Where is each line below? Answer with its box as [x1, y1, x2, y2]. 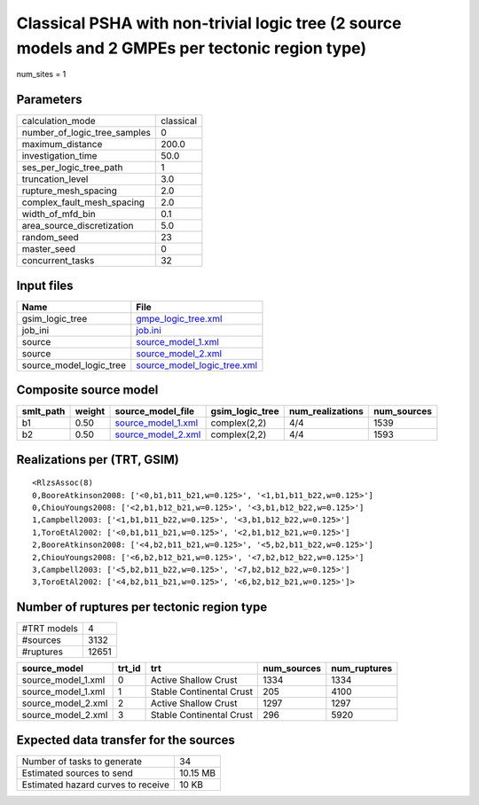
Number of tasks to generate [21, 754, 142, 767]
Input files [16, 277, 75, 293]
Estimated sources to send [21, 767, 133, 779]
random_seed [21, 231, 79, 244]
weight [75, 405, 106, 418]
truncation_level [21, 173, 89, 185]
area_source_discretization [21, 220, 134, 232]
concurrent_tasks [21, 254, 95, 267]
